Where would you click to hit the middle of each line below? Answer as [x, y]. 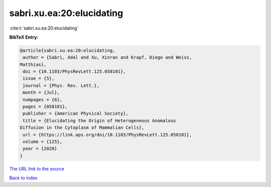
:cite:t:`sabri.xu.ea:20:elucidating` [44, 28]
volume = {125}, [43, 142]
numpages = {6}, [43, 100]
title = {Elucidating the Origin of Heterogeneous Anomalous [99, 121]
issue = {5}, [39, 78]
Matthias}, [33, 64]
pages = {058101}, [45, 107]
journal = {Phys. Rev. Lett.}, [61, 85]
